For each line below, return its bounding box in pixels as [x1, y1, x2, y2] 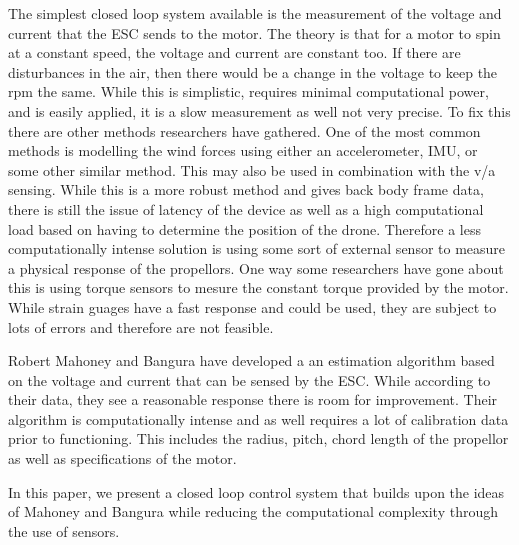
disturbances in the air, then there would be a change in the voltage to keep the [8, 61, 498, 82]
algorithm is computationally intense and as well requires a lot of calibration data [8, 408, 509, 429]
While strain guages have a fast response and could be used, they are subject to [8, 296, 497, 317]
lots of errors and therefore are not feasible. [8, 316, 274, 337]
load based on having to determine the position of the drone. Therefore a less [8, 218, 481, 239]
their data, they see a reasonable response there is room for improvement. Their [8, 389, 498, 410]
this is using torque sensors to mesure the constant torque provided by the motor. [8, 277, 509, 298]
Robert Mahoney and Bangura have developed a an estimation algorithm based [8, 350, 495, 371]
